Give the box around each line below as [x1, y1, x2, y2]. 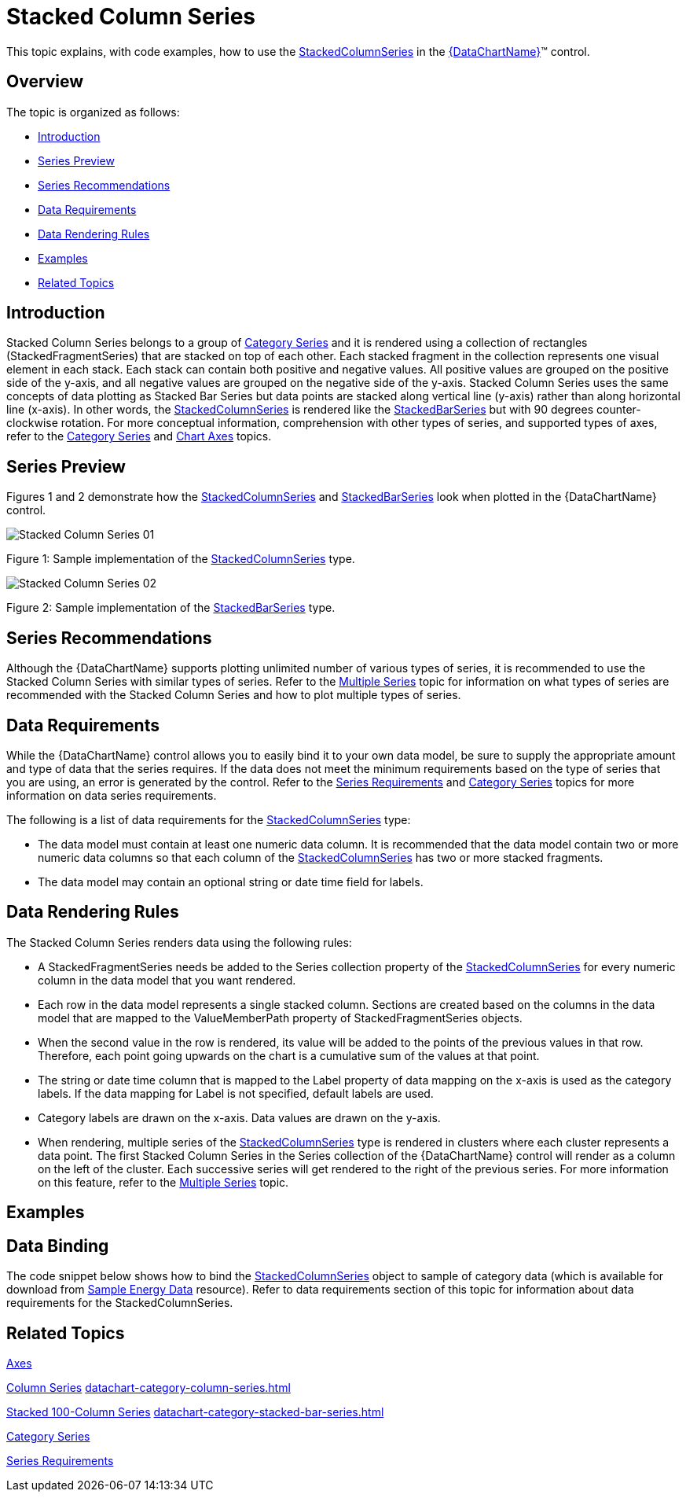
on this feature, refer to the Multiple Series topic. [38, 1175, 289, 1189]
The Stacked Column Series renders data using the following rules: [6, 935, 352, 949]
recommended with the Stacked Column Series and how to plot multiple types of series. [6, 688, 461, 702]
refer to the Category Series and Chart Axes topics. [6, 429, 272, 444]
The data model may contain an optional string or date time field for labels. [38, 874, 424, 889]
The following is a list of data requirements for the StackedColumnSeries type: [6, 812, 411, 826]
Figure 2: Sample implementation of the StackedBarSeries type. [6, 601, 336, 615]
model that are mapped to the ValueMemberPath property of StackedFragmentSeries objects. [38, 1010, 523, 1025]
